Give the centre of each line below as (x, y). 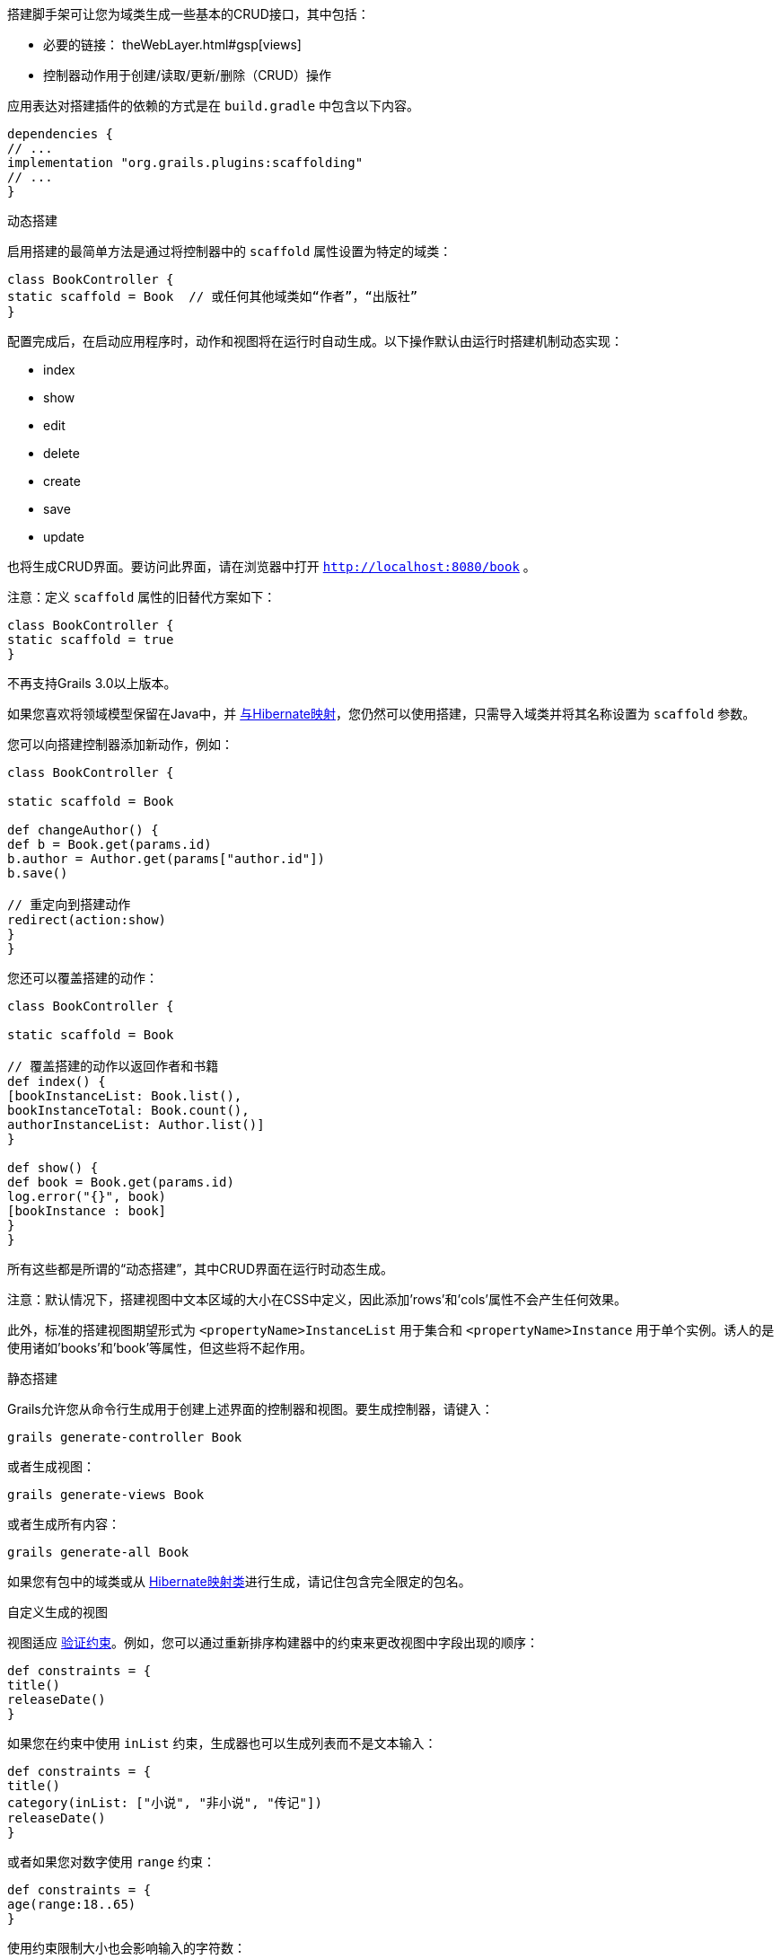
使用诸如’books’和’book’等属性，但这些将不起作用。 (160, 1348)
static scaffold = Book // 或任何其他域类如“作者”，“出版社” (213, 296)
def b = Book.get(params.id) (110, 844)
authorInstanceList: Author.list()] (136, 1125)
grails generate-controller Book (125, 1437)
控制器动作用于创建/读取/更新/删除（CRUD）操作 (187, 75)
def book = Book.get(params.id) (121, 1182)
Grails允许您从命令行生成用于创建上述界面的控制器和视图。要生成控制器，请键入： (250, 1409)
